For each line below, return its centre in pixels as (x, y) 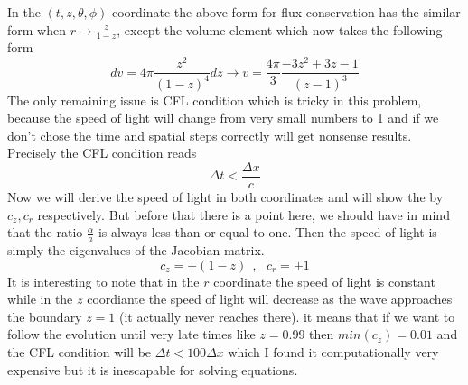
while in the (40, 299)
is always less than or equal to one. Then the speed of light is (267, 232)
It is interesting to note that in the (103, 281)
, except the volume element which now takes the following (280, 29)
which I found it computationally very (333, 351)
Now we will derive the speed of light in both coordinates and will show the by (225, 196)
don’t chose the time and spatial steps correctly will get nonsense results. (210, 135)
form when (37, 29)
